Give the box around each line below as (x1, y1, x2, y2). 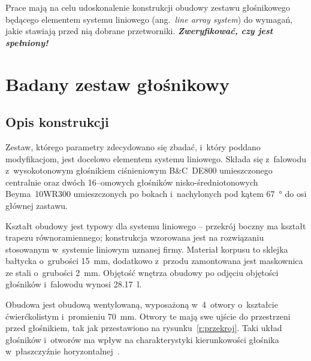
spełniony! (5, 36, 49, 48)
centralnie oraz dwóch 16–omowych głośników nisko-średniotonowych (5, 175, 258, 188)
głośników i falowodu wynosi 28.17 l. (5, 278, 142, 290)
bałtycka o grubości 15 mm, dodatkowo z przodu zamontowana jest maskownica (5, 254, 303, 267)
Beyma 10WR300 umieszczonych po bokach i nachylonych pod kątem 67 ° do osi (5, 187, 307, 200)
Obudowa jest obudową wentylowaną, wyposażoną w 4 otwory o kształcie (5, 298, 278, 311)
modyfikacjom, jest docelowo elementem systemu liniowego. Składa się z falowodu (5, 152, 306, 165)
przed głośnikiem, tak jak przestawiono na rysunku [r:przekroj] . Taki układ (5, 321, 282, 334)
